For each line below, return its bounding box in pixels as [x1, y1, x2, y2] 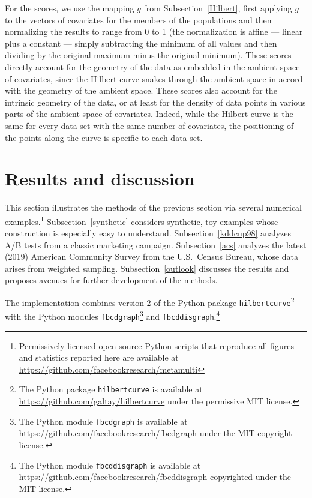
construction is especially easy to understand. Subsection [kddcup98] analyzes [5, 227, 292, 239]
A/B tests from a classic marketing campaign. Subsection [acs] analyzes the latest [5, 238, 307, 251]
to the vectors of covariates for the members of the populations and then [5, 13, 272, 26]
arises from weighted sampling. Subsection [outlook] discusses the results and [5, 262, 289, 274]
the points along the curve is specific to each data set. [5, 131, 203, 143]
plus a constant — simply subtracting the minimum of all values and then [5, 37, 277, 49]
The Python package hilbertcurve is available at [19, 383, 203, 395]
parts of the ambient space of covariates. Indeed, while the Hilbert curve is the [5, 107, 293, 120]
